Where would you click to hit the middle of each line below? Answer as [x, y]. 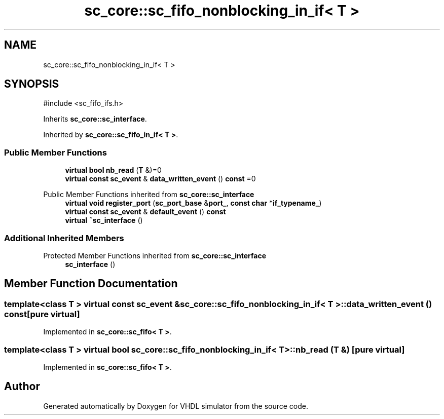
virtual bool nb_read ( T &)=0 [113, 170]
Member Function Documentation [91, 284]
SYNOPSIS [32, 84]
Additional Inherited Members [64, 238]
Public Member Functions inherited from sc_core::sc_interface [149, 195]
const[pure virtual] [42, 314]
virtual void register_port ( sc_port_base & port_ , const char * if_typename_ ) [193, 203]
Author [22, 387]
